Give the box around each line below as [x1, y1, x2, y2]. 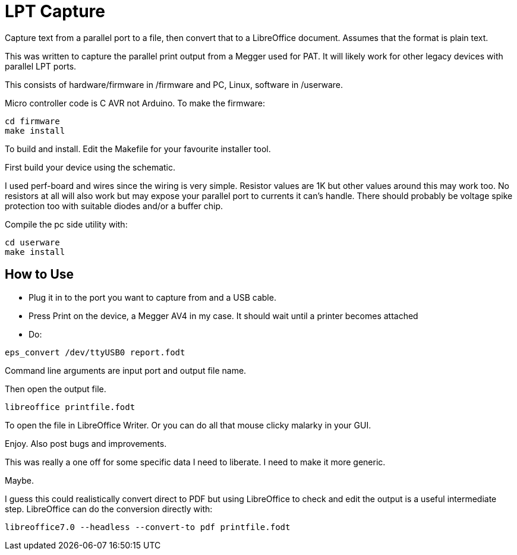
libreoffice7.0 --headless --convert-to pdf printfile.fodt [5, 522, 291, 532]
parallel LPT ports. [5, 61, 77, 71]
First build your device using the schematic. [5, 162, 176, 172]
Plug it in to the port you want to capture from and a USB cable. [29, 292, 276, 302]
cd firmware [5, 116, 60, 126]
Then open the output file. [5, 383, 106, 394]
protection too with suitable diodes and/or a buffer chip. [5, 200, 223, 211]
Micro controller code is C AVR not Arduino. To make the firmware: [5, 97, 265, 108]
